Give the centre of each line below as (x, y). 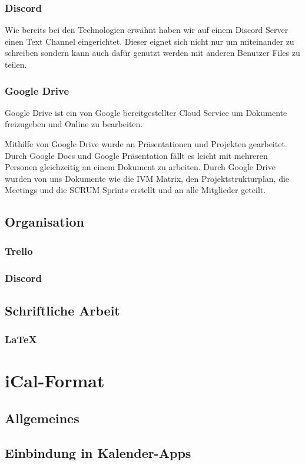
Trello (19, 250)
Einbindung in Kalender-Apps (98, 452)
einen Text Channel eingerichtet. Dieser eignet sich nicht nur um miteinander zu (150, 41)
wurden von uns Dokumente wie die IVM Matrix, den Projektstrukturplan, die (147, 178)
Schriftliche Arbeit (62, 310)
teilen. (16, 64)
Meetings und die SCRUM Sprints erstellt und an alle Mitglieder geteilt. (135, 190)
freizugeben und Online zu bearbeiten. (74, 124)
